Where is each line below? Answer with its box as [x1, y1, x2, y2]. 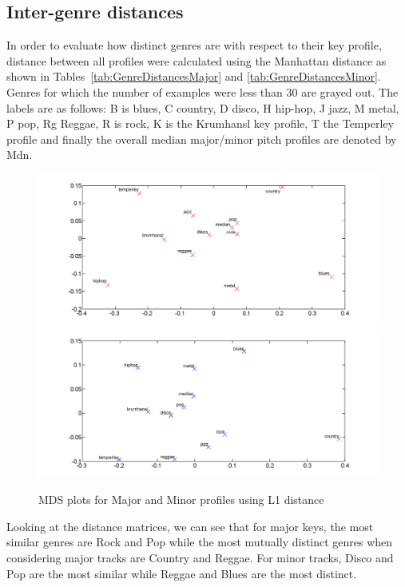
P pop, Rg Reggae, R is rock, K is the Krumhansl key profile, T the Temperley [6, 115, 394, 132]
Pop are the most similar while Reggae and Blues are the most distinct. [6, 565, 357, 581]
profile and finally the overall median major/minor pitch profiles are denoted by [6, 130, 397, 147]
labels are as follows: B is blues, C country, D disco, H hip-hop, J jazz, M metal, [6, 99, 399, 116]
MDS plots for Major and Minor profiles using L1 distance [38, 491, 324, 508]
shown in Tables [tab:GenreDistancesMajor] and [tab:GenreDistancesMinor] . [6, 68, 381, 85]
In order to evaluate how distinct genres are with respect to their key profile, [6, 37, 382, 54]
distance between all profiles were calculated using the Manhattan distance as [6, 52, 387, 69]
